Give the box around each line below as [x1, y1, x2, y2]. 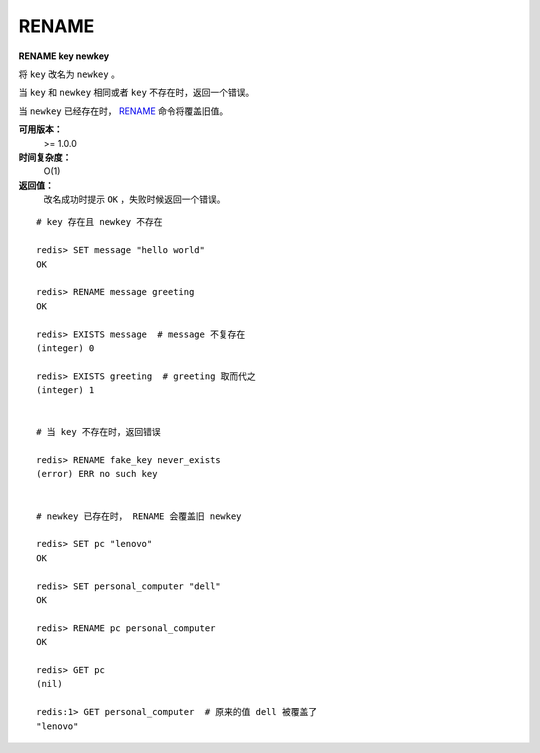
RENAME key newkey [18, 50, 110, 62]
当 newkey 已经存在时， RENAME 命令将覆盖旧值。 [18, 105, 229, 117]
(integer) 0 [36, 342, 95, 354]
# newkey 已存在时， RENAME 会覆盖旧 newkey [36, 510, 242, 522]
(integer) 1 [36, 385, 95, 396]
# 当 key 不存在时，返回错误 [36, 426, 162, 438]
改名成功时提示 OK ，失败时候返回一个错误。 [43, 193, 226, 205]
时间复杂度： [18, 151, 72, 163]
